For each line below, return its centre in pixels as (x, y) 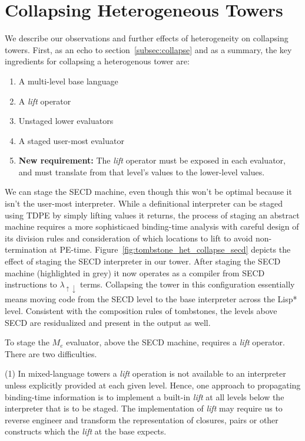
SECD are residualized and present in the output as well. (108, 322)
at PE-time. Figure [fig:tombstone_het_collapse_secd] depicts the (170, 249)
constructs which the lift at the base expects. (86, 431)
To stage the (27, 342)
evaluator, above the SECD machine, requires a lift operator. (175, 342)
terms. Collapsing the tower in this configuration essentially (188, 284)
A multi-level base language (68, 81)
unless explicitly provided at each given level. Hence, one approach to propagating (153, 385)
